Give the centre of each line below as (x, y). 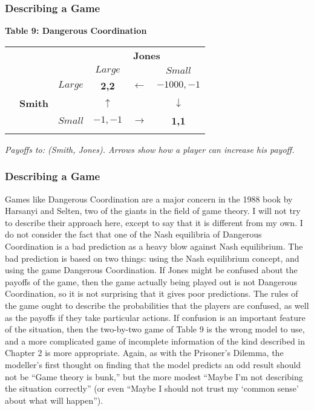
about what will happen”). (54, 400)
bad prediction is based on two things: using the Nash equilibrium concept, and (152, 258)
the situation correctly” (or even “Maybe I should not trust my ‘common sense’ (152, 388)
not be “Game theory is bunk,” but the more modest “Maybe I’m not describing (154, 376)
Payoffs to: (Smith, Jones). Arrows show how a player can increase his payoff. (150, 149)
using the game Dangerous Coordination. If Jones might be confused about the (151, 270)
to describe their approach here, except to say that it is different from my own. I (154, 222)
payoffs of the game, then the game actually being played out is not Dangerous (151, 281)
